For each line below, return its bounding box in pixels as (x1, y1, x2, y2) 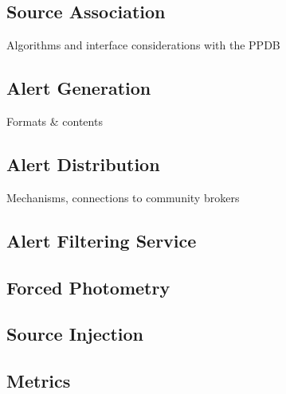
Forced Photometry (6, 275, 170, 299)
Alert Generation (6, 76, 151, 100)
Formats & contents (6, 113, 103, 129)
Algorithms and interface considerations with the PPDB (6, 37, 280, 53)
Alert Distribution (6, 151, 160, 176)
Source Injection (6, 322, 144, 346)
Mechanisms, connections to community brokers (6, 189, 240, 205)
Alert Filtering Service (6, 228, 197, 252)
